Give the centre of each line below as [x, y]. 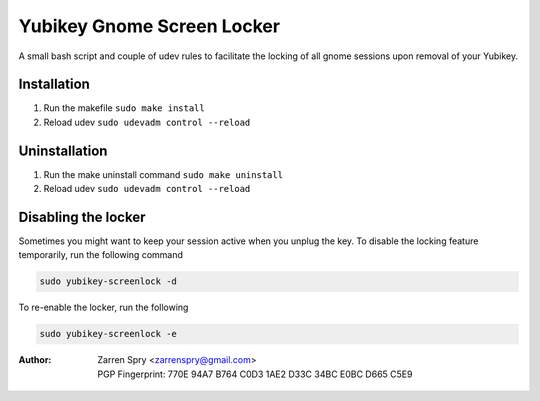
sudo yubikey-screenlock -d [108, 281]
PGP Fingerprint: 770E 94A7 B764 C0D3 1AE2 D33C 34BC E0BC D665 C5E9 [255, 374]
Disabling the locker [82, 216]
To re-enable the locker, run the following [103, 307]
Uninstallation [63, 150]
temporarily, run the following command [101, 255]
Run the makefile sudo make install [124, 108]
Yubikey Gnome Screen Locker [149, 26]
